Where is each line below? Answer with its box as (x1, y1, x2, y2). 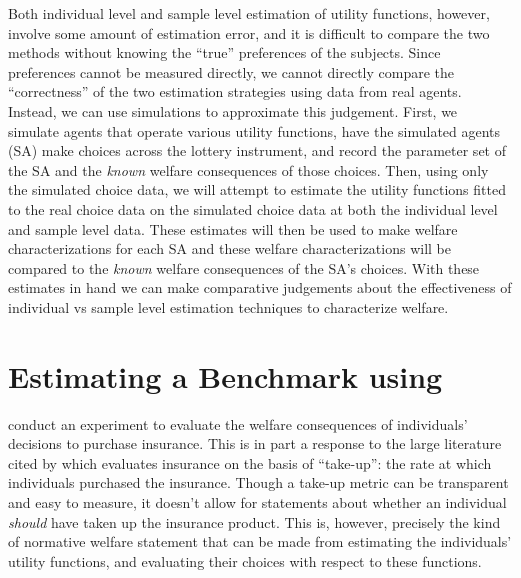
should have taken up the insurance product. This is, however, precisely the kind (8, 511, 501, 532)
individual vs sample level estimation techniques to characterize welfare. (8, 296, 449, 317)
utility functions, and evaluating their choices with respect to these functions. (8, 550, 482, 571)
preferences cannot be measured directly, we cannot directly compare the (8, 61, 455, 82)
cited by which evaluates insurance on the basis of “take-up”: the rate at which (8, 452, 492, 473)
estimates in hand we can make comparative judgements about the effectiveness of (8, 277, 512, 298)
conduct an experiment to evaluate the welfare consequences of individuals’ (8, 413, 468, 434)
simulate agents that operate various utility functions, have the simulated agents (8, 120, 501, 141)
